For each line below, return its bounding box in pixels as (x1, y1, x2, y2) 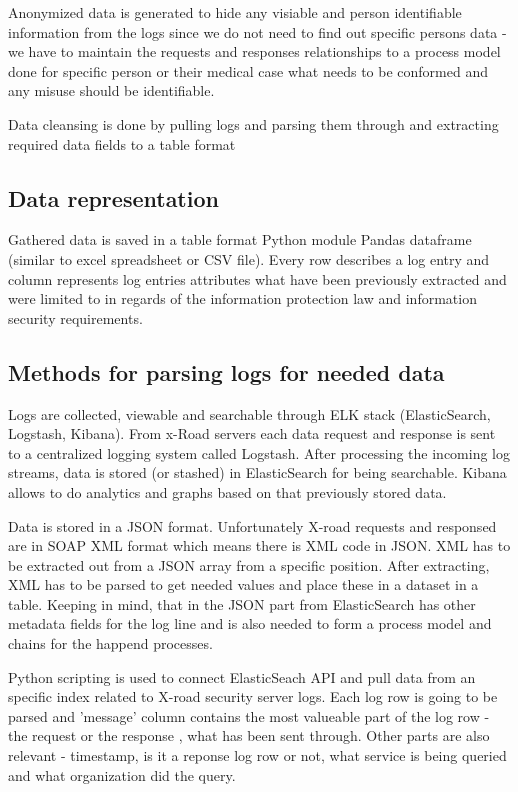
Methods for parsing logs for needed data (8, 356, 445, 387)
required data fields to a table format (8, 133, 236, 154)
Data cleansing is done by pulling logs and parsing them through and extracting (8, 113, 499, 134)
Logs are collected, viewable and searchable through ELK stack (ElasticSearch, (8, 403, 491, 424)
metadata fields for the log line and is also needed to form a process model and (8, 613, 492, 634)
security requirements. (8, 307, 143, 328)
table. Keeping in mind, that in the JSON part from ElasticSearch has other (8, 593, 476, 614)
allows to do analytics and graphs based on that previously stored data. (8, 481, 447, 502)
